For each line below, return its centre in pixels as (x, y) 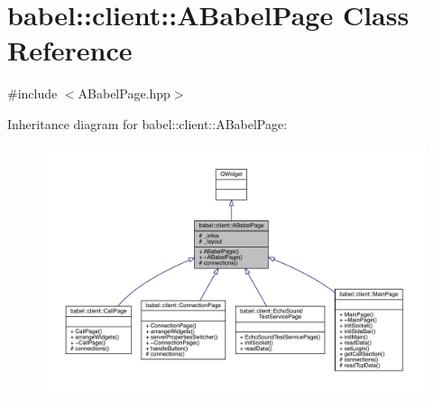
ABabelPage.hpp (124, 93)
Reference (70, 50)
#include (32, 93)
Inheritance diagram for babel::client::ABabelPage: (147, 123)
